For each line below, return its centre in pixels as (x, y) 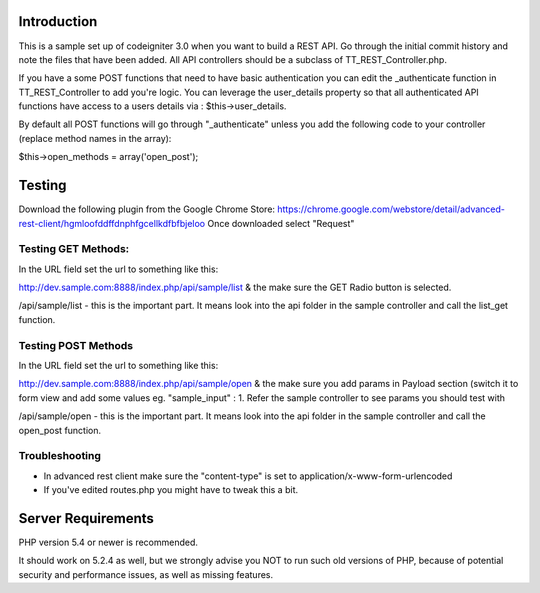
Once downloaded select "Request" (280, 223)
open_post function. (60, 430)
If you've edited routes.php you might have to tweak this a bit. (171, 490)
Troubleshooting (60, 456)
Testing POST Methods (76, 345)
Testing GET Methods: (74, 249)
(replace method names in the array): (95, 138)
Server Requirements (86, 518)
